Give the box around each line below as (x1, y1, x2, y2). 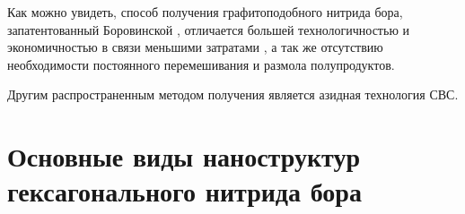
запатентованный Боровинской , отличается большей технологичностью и (7, 20, 409, 39)
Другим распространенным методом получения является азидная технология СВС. (7, 85, 459, 104)
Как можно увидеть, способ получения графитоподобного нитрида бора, (7, 3, 403, 21)
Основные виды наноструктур (7, 138, 360, 175)
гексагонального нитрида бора (7, 173, 362, 210)
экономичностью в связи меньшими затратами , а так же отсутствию (7, 38, 383, 56)
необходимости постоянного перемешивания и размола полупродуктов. (7, 55, 395, 73)
